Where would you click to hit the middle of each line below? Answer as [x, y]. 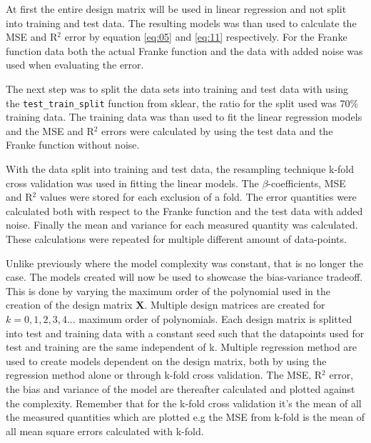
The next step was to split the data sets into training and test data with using [177, 88]
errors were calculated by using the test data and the [217, 130]
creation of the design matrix [69, 305]
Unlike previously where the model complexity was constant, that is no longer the [184, 263]
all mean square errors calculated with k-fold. [105, 430]
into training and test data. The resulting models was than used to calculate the [181, 23]
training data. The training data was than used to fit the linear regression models [184, 117]
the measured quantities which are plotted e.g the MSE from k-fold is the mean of [185, 417]
